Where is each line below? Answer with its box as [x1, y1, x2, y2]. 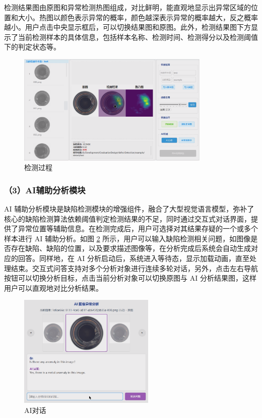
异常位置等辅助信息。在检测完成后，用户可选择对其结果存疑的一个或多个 [18, 223, 258, 234]
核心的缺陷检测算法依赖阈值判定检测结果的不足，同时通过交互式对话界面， [4, 213, 251, 224]
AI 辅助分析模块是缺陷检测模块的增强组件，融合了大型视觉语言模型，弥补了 [4, 203, 254, 214]
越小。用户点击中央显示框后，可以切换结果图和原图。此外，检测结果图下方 [4, 22, 251, 32]
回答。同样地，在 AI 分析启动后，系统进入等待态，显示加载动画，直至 [18, 253, 249, 263]
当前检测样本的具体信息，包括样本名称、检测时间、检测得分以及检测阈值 [18, 31, 258, 42]
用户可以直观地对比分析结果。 [4, 282, 103, 293]
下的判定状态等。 [4, 41, 60, 52]
